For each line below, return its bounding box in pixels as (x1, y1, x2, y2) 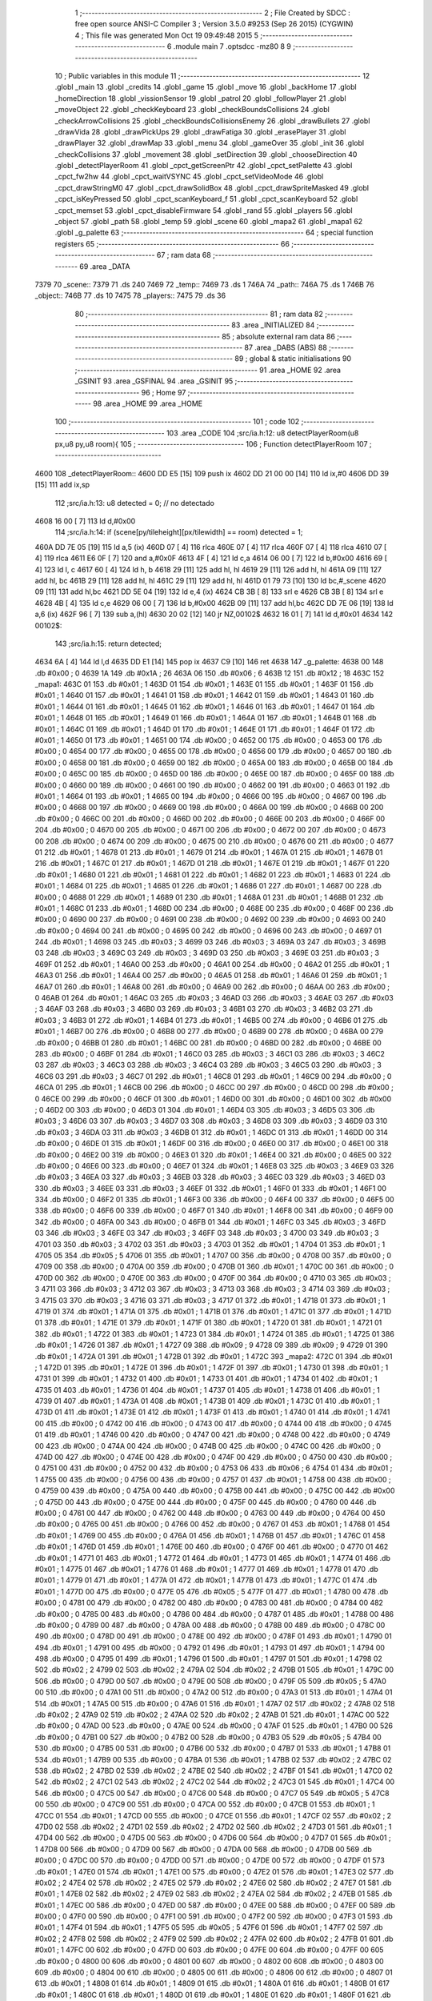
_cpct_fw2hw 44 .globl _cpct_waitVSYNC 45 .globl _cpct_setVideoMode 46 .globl (54, 172, 324, 182)
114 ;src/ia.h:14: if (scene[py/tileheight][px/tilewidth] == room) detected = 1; (54, 527, 303, 537)
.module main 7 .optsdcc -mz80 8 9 (173, 42, 291, 51)
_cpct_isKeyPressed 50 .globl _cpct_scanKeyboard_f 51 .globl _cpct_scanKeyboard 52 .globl (54, 194, 358, 204)
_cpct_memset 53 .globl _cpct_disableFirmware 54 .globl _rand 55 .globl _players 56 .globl (54, 205, 353, 215)
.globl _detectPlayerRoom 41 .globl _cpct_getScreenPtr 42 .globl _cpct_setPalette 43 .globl (54, 161, 353, 170)
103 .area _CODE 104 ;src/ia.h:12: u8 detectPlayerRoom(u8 (166, 428, 359, 438)
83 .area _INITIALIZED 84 (231, 320, 315, 330)
